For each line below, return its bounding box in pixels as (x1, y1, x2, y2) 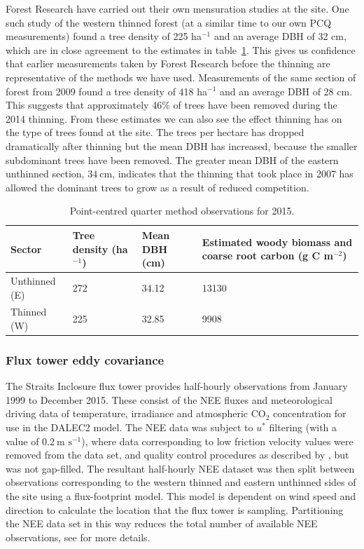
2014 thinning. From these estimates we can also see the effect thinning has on (6, 111, 342, 126)
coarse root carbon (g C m (202, 248, 333, 263)
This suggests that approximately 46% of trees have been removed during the (6, 97, 337, 112)
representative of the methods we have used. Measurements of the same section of (6, 69, 356, 84)
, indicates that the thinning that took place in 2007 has (112, 166, 353, 181)
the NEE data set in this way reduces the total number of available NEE (6, 516, 318, 531)
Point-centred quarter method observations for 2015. (69, 203, 295, 218)
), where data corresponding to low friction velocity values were (81, 433, 353, 448)
